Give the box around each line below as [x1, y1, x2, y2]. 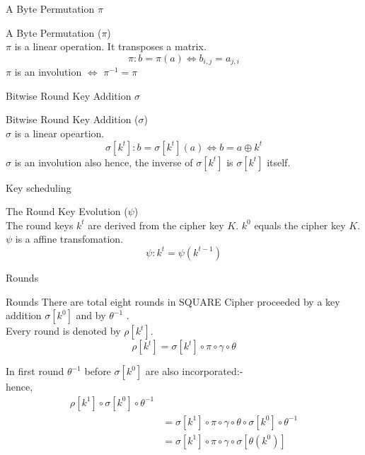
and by [76, 308, 106, 323]
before [84, 364, 111, 379]
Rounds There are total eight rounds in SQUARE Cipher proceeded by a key [6, 294, 340, 309]
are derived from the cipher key [88, 217, 224, 232]
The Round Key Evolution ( [6, 204, 128, 219]
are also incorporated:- [145, 364, 243, 379]
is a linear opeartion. [14, 126, 105, 141]
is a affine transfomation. [15, 231, 124, 246]
